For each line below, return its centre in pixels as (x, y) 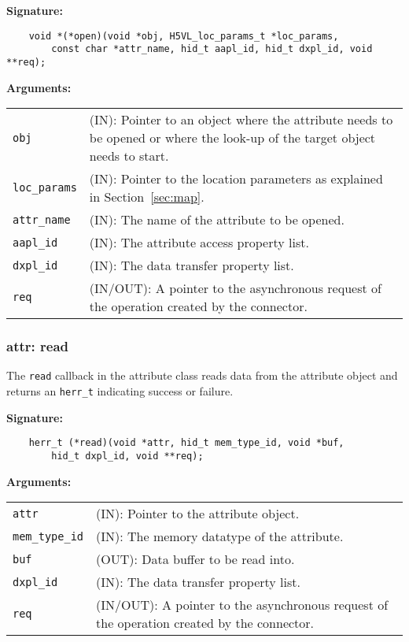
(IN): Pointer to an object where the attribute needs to (241, 120)
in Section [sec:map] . (147, 197)
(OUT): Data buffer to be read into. (195, 559)
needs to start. (129, 156)
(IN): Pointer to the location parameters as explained (236, 179)
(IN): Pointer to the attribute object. (198, 514)
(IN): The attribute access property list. (199, 243)
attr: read (37, 346)
